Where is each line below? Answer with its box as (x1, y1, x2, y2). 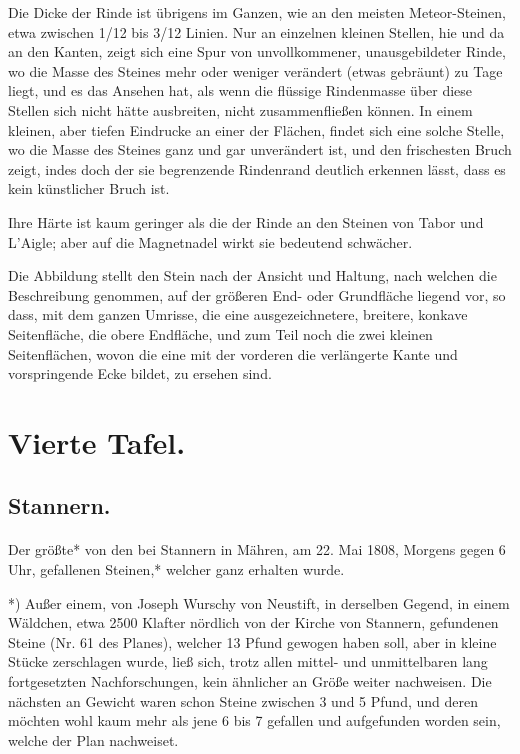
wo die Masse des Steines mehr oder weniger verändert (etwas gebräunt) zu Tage (8, 60, 503, 81)
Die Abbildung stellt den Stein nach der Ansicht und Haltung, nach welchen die (8, 265, 497, 286)
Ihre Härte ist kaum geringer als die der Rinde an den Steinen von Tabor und (8, 211, 484, 232)
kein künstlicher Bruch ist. (8, 178, 170, 199)
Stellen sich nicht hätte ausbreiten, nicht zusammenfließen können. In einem (8, 99, 473, 120)
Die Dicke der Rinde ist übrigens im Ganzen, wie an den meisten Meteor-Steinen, (8, 2, 506, 22)
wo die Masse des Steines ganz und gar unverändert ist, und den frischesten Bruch (8, 139, 512, 160)
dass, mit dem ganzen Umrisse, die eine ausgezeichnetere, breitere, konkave (8, 304, 468, 325)
